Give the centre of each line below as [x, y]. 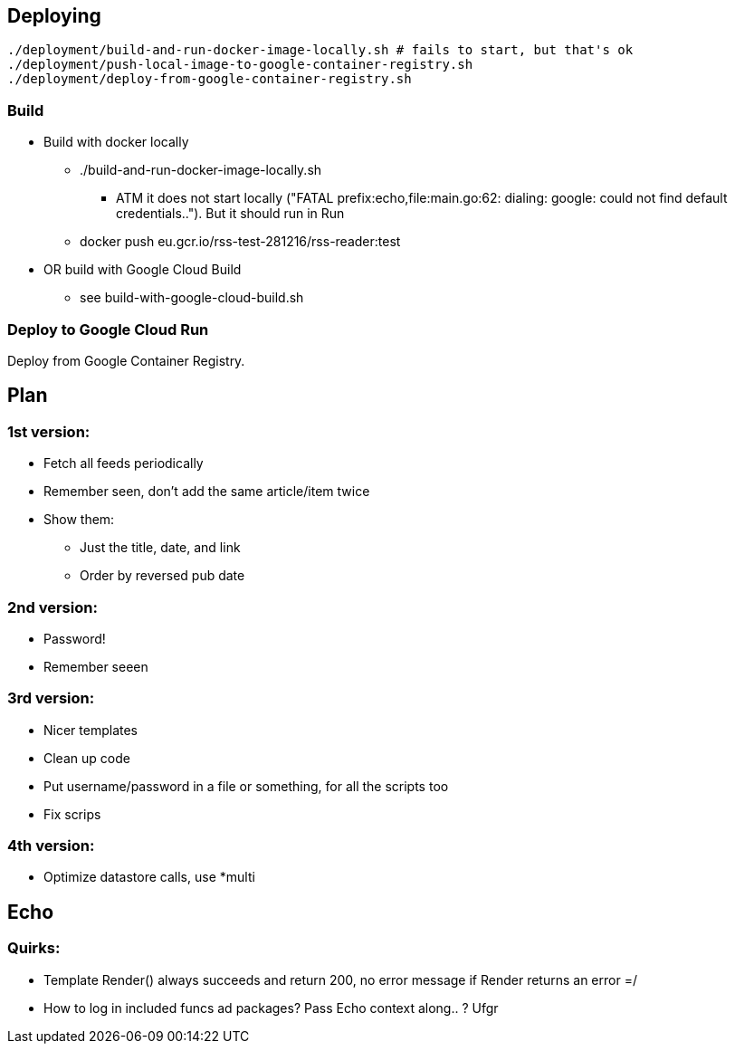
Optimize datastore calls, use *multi [149, 877]
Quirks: [34, 948]
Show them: [79, 520]
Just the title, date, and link [160, 548]
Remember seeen [96, 666]
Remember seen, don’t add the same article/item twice [207, 492]
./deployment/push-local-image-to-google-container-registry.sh [240, 65]
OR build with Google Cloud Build [143, 270]
